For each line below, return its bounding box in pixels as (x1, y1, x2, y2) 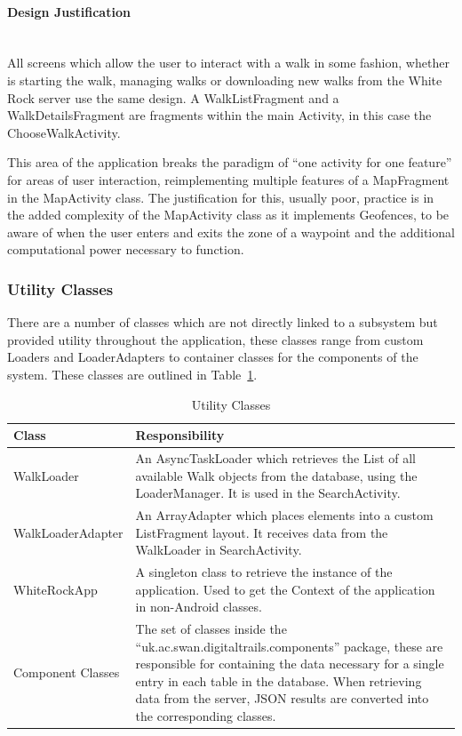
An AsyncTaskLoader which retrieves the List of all (135, 448, 416, 467)
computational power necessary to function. (7, 240, 244, 259)
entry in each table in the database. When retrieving (135, 671, 422, 690)
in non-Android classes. (135, 597, 262, 616)
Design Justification (7, 2, 131, 20)
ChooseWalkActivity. (7, 123, 121, 141)
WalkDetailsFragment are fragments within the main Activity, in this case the (7, 106, 432, 124)
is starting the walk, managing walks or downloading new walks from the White (7, 70, 442, 89)
